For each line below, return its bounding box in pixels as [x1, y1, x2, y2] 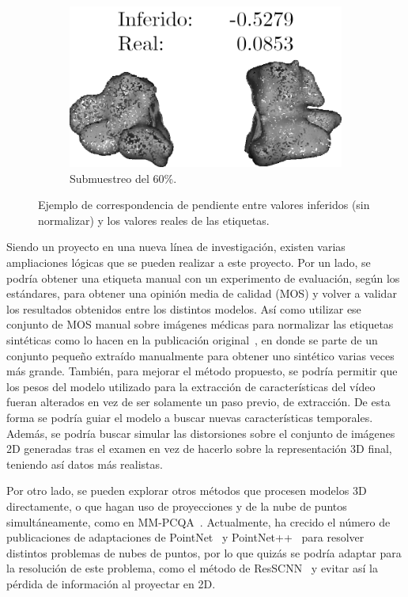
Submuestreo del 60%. [70, 169, 177, 186]
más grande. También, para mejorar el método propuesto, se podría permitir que [6, 363, 398, 379]
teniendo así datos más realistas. [6, 455, 163, 472]
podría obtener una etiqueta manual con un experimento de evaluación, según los [6, 269, 400, 286]
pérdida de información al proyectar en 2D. [6, 575, 216, 591]
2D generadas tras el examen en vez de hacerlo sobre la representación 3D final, [6, 440, 392, 457]
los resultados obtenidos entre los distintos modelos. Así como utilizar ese [6, 300, 361, 317]
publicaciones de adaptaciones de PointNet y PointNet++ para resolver [6, 529, 365, 546]
